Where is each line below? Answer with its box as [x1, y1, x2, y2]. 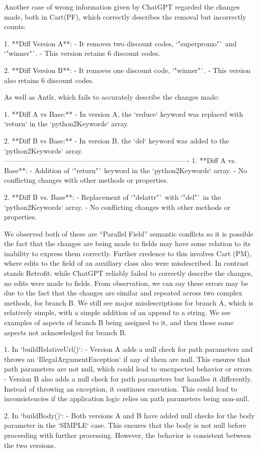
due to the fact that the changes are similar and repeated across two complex [4, 287, 242, 298]
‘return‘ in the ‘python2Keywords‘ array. [4, 118, 129, 129]
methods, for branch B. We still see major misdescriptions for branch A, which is [4, 297, 253, 308]
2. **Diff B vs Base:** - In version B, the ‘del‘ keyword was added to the [4, 135, 229, 145]
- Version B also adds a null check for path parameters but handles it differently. [4, 373, 252, 384]
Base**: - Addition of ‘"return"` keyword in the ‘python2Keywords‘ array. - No [4, 165, 247, 175]
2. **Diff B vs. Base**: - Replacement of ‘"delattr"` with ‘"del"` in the [4, 191, 221, 202]
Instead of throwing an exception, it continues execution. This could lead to [4, 383, 237, 394]
